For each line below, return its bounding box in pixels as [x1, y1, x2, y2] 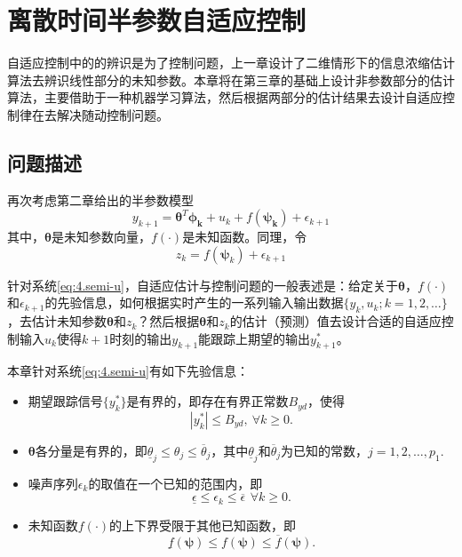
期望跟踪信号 [28, 392, 103, 410]
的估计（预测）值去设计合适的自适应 [229, 312, 442, 330]
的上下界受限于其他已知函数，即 [109, 515, 297, 534]
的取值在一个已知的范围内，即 [88, 473, 263, 492]
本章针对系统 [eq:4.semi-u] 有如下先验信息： [7, 362, 249, 380]
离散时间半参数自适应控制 [7, 2, 307, 38]
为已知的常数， [281, 441, 369, 459]
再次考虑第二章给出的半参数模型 [7, 190, 194, 209]
